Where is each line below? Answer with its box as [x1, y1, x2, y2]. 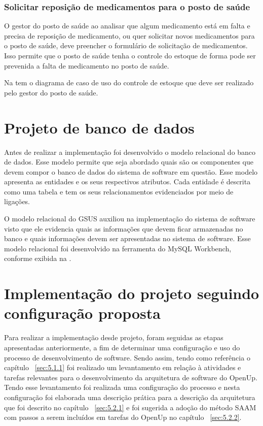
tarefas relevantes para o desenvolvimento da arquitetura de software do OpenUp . [4, 372, 257, 382]
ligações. [4, 196, 30, 207]
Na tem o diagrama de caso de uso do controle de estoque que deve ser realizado [4, 77, 254, 88]
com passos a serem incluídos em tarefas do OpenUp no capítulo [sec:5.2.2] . [4, 412, 242, 422]
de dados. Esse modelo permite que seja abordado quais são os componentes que [4, 156, 254, 167]
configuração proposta [4, 303, 161, 323]
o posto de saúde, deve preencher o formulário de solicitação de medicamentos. [4, 40, 248, 51]
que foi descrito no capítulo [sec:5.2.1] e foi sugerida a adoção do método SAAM [4, 402, 256, 412]
